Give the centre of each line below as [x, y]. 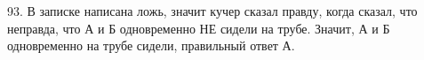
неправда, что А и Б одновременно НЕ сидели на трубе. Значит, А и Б [199, 28]
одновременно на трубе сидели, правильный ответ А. [151, 45]
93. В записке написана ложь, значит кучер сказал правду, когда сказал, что [212, 11]
